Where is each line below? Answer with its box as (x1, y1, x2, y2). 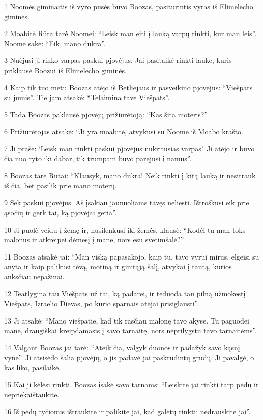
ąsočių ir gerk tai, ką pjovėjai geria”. (4, 207, 117, 217)
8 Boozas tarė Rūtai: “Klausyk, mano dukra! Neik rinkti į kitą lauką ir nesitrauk (4, 170, 256, 181)
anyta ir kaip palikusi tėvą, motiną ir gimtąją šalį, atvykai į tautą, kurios (4, 261, 232, 272)
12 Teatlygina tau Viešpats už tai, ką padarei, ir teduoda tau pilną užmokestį (4, 288, 246, 299)
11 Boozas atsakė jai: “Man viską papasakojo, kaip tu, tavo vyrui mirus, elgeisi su (4, 251, 259, 262)
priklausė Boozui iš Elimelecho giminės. (4, 64, 127, 75)
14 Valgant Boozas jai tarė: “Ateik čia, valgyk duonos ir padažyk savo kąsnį (4, 342, 240, 352)
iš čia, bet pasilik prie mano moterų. (4, 180, 117, 190)
